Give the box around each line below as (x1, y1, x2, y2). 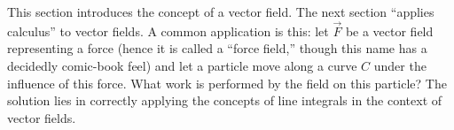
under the (373, 57, 427, 74)
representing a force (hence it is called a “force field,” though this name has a (7, 39, 427, 57)
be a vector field (345, 21, 434, 40)
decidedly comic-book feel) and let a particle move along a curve (7, 57, 357, 74)
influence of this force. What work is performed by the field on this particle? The (7, 73, 447, 92)
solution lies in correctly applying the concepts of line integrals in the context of (7, 91, 442, 110)
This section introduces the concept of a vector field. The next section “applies (7, 3, 434, 20)
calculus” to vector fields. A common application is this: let (7, 21, 329, 40)
